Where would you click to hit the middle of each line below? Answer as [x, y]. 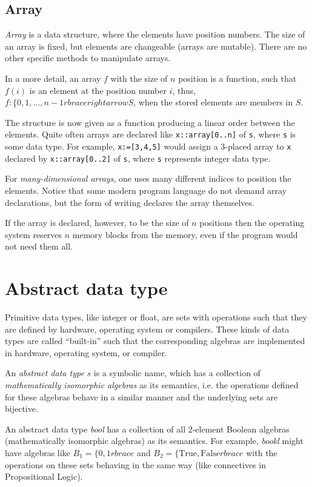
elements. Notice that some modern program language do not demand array [146, 190]
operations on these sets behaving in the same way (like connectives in [135, 464]
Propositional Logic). [44, 476]
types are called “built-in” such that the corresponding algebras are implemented [155, 341]
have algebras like [38, 452]
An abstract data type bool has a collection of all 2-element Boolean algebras [147, 429]
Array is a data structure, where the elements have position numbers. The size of [155, 34]
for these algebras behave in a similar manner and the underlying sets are [141, 396]
